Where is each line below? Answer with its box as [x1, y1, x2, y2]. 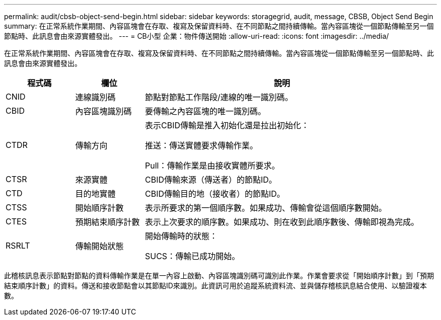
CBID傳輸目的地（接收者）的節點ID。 [145, 189, 285, 199]
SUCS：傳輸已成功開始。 [145, 251, 240, 261]
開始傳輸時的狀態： [145, 231, 218, 241]
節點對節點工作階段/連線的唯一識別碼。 [145, 92, 293, 102]
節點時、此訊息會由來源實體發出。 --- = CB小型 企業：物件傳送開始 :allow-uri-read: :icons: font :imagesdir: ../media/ [4, 32, 389, 40]
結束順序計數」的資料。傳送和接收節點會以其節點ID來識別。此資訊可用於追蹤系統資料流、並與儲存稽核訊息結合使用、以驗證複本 [4, 281, 427, 290]
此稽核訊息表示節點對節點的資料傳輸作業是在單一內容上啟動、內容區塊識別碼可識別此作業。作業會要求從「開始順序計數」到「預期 [4, 271, 434, 280]
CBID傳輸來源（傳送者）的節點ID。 [145, 175, 277, 185]
